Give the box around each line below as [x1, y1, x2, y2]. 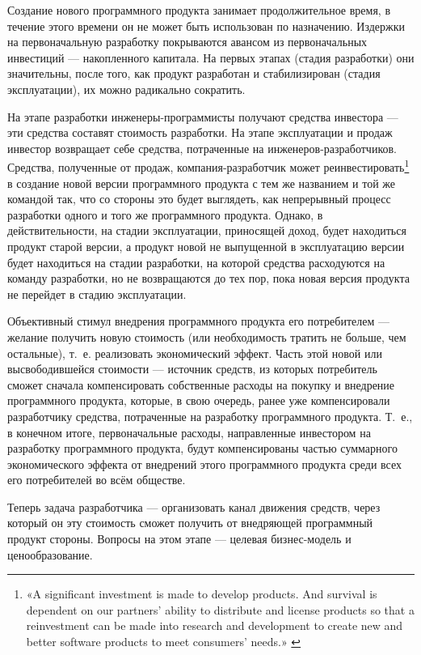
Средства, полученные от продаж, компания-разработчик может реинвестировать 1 [7, 156, 410, 175]
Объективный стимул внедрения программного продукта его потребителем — [7, 313, 389, 330]
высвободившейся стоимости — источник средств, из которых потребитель [7, 360, 377, 377]
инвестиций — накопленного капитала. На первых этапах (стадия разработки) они [7, 49, 415, 66]
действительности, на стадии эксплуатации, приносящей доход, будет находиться [7, 222, 406, 239]
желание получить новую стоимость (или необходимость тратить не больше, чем [7, 328, 406, 345]
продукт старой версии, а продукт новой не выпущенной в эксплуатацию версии [7, 237, 405, 254]
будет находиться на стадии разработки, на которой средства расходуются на [7, 253, 385, 270]
